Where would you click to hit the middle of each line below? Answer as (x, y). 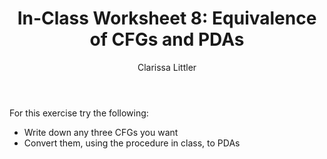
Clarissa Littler (167, 67)
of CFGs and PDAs (167, 39)
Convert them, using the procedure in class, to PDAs (132, 143)
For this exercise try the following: (79, 113)
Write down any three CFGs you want (101, 132)
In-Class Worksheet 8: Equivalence (167, 18)
